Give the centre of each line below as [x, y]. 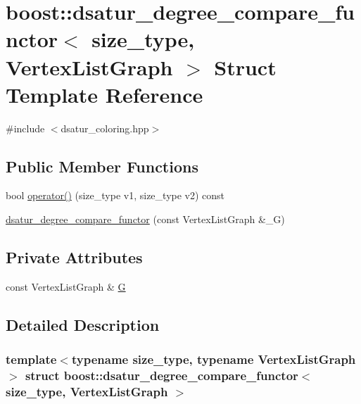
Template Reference [104, 94]
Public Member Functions [102, 166]
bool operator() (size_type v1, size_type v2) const [115, 195]
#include [25, 128]
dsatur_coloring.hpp [105, 128]
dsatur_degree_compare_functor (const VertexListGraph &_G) [145, 219]
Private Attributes [74, 257]
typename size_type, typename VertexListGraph [214, 359]
